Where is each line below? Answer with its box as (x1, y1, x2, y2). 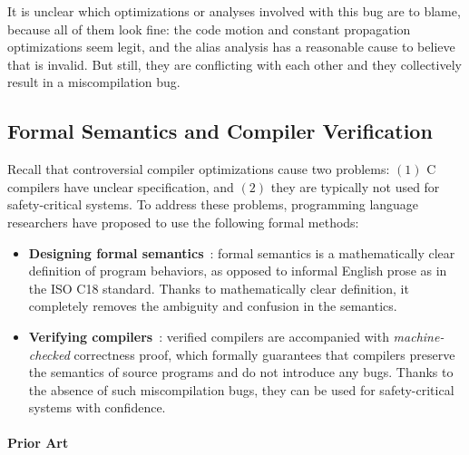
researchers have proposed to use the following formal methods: (7, 212, 359, 231)
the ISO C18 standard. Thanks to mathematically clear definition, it (28, 278, 409, 297)
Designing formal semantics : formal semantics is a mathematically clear (28, 243, 455, 262)
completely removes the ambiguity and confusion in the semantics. (28, 296, 397, 315)
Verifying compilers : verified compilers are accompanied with (28, 326, 389, 345)
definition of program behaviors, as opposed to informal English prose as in (28, 261, 447, 280)
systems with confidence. (28, 398, 166, 417)
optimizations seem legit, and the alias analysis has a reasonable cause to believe (7, 37, 455, 56)
